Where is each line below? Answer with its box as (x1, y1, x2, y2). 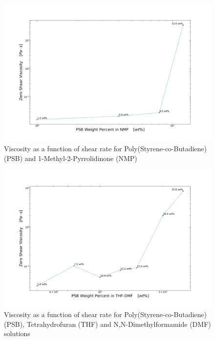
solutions (4, 328, 30, 339)
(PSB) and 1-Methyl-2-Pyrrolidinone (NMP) (4, 153, 137, 163)
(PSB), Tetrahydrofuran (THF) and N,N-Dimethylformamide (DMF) (4, 319, 211, 329)
